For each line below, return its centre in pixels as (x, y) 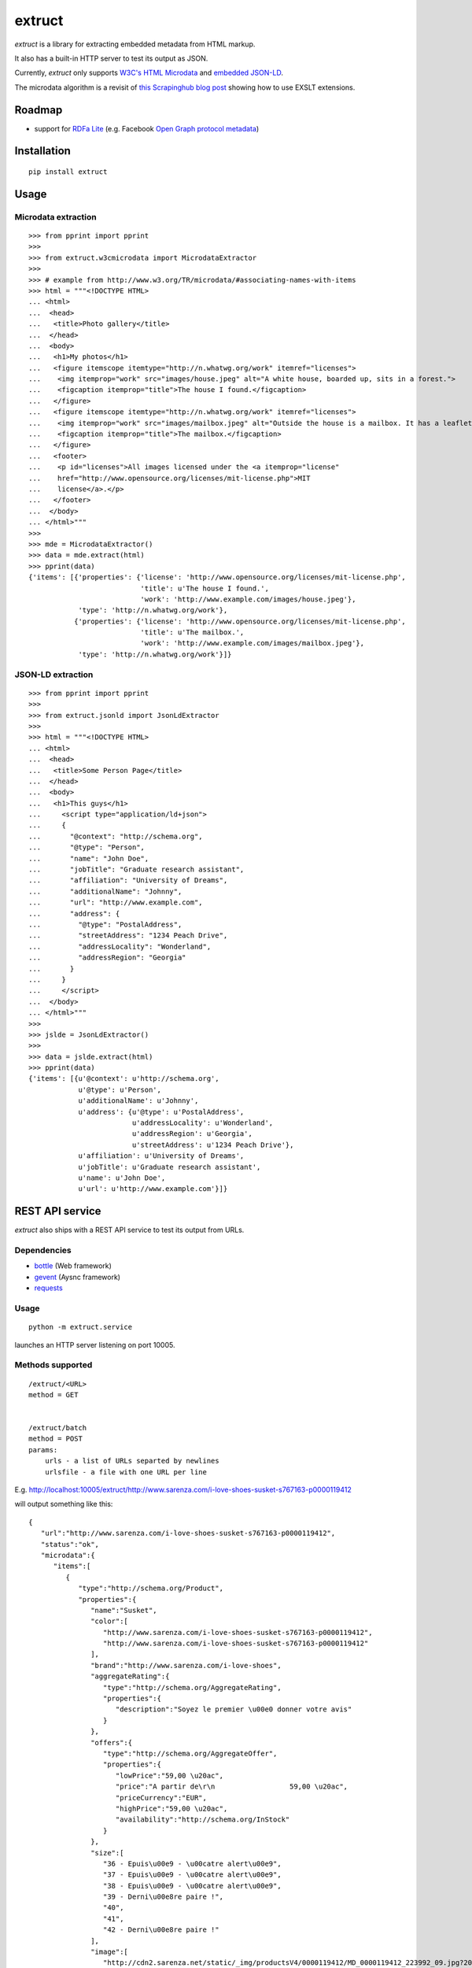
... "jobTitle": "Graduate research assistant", (136, 869)
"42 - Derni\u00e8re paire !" (161, 1930)
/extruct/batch (58, 1428)
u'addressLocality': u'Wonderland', (203, 1123)
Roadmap (39, 110)
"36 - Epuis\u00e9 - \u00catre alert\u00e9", (192, 1863)
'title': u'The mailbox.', (192, 633)
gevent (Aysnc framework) (77, 1277)
